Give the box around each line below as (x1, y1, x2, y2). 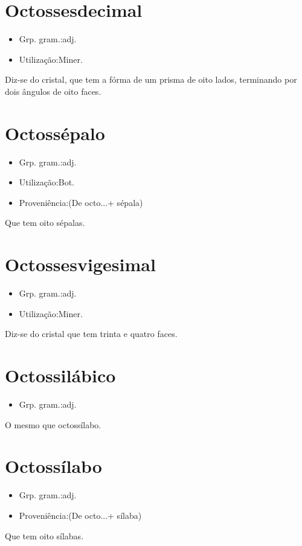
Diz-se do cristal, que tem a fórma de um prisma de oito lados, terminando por (5, 73, 297, 86)
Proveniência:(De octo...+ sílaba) (19, 509, 142, 521)
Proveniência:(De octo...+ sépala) (19, 196, 143, 208)
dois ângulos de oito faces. (5, 85, 101, 97)
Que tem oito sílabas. (5, 529, 84, 542)
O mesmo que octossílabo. (5, 418, 101, 431)
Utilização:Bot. (19, 176, 74, 188)
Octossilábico (5, 363, 116, 388)
